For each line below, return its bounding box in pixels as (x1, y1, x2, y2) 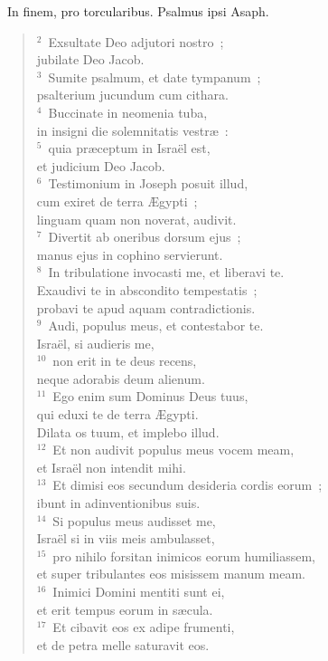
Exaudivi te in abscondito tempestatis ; (36, 280, 258, 299)
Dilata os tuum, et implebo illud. (36, 422, 220, 441)
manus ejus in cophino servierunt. (36, 244, 223, 263)
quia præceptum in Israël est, (48, 139, 211, 158)
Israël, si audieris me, (36, 333, 155, 352)
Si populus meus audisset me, (52, 511, 216, 530)
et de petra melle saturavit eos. (36, 635, 210, 654)
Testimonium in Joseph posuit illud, (48, 174, 248, 193)
